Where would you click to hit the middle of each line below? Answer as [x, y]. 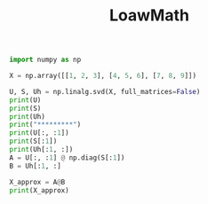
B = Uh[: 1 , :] [36, 166]
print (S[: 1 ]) [33, 141]
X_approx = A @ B [37, 182]
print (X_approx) [39, 190]
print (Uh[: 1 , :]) [41, 150]
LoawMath [149, 16]
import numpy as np [45, 60]
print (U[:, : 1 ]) [39, 133]
